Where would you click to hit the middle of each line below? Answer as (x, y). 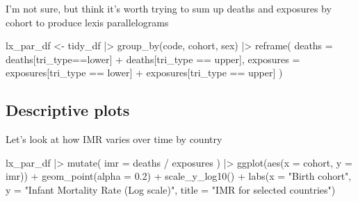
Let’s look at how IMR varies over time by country (114, 139)
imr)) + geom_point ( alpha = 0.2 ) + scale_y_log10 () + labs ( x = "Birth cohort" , (179, 176)
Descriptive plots (68, 110)
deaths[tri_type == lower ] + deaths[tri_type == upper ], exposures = (153, 59)
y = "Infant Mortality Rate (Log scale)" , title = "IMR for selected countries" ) (171, 189)
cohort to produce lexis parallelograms (87, 22)
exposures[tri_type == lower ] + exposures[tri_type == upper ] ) (144, 73)
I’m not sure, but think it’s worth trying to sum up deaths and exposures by (169, 8)
